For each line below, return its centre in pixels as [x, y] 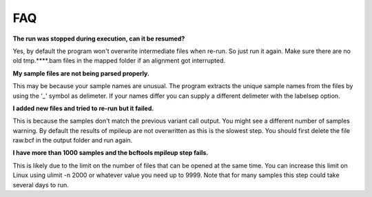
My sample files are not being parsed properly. [81, 73]
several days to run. [41, 185]
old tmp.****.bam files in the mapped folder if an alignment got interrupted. [119, 61]
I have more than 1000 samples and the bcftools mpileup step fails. [111, 153]
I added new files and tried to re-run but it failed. [83, 108]
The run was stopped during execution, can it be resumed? [99, 39]
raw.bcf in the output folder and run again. [73, 141]
